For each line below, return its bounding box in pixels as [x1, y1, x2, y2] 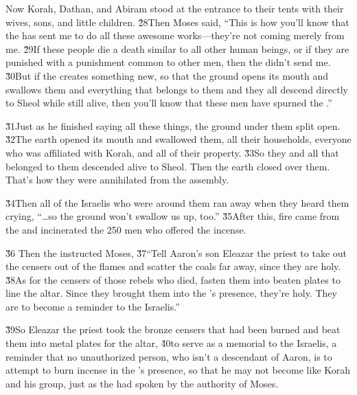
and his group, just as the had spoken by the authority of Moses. [5, 376, 279, 390]
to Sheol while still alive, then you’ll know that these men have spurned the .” [5, 95, 332, 110]
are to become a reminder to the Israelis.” [5, 299, 180, 313]
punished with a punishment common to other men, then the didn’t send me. [5, 55, 331, 69]
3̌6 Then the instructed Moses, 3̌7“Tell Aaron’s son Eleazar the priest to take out [5, 245, 347, 260]
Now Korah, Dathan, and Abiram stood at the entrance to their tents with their [5, 1, 344, 15]
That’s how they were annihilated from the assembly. [5, 172, 229, 187]
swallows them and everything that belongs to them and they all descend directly [5, 82, 348, 96]
